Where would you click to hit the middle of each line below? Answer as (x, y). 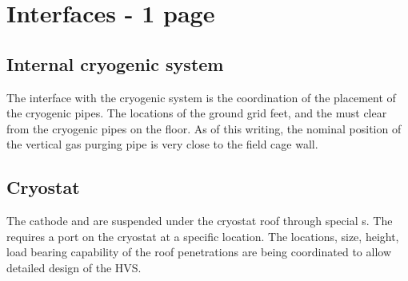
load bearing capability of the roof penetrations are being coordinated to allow (199, 252)
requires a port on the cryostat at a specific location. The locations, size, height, (203, 236)
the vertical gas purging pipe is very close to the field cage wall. (162, 144)
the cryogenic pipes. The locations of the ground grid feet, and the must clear (197, 113)
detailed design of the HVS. (74, 267)
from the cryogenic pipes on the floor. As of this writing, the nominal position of (204, 128)
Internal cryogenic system (115, 63)
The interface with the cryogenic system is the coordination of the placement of (201, 97)
